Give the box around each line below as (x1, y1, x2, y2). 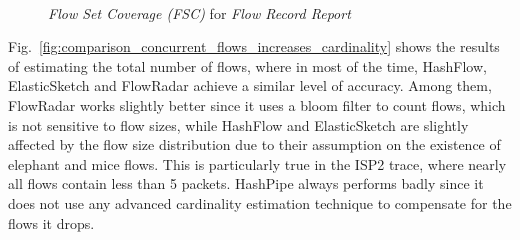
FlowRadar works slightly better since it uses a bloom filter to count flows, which (8, 94, 506, 115)
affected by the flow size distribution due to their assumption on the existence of (8, 134, 501, 155)
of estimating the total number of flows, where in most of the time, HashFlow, (8, 55, 487, 76)
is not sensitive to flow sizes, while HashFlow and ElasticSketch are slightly (8, 114, 469, 135)
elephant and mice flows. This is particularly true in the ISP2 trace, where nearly (8, 153, 507, 174)
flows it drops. (8, 212, 95, 233)
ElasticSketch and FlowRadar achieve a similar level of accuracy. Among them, (8, 75, 492, 96)
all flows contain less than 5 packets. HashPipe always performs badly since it (8, 173, 484, 194)
